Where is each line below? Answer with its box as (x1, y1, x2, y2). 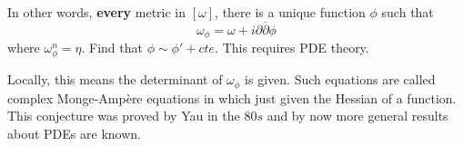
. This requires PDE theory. (215, 38, 369, 57)
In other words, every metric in (7, 3, 186, 21)
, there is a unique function (215, 3, 366, 21)
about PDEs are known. (7, 124, 141, 143)
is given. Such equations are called (245, 70, 436, 89)
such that (381, 3, 434, 21)
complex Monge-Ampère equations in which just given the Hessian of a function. (7, 88, 457, 107)
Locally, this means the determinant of (7, 70, 223, 89)
